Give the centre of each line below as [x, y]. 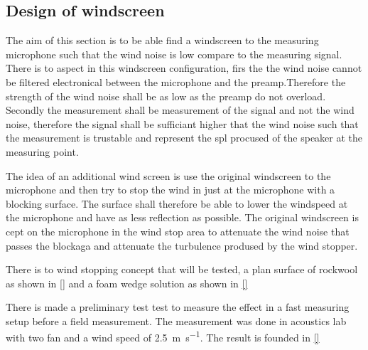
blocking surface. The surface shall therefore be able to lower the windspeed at [177, 203]
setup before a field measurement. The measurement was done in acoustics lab [176, 320]
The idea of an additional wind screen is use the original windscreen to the [168, 175]
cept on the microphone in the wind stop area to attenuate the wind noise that [178, 231]
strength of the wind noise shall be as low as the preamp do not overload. [166, 96]
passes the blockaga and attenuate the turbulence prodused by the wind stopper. [182, 245]
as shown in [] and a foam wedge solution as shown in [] [127, 283]
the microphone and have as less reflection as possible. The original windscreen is [182, 217]
